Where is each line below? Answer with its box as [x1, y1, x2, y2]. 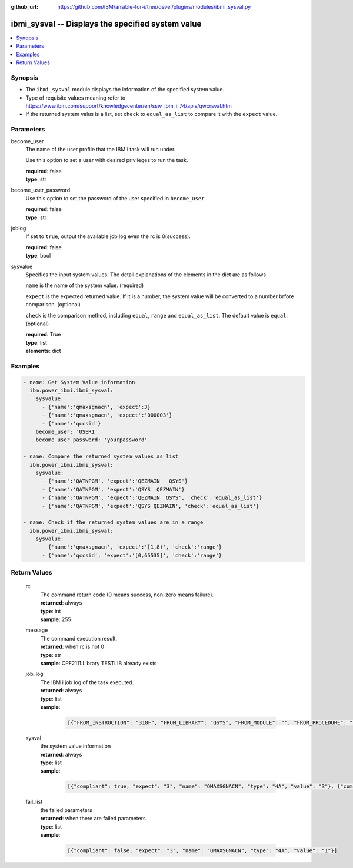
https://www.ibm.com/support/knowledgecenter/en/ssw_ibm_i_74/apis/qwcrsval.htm [25, 103, 232, 109]
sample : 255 [40, 616, 71, 623]
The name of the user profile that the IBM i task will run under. [25, 146, 176, 153]
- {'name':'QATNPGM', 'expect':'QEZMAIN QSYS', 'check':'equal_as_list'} [42, 494, 262, 501]
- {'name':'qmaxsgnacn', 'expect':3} [42, 404, 151, 410]
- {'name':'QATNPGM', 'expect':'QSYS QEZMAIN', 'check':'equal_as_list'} [42, 503, 259, 509]
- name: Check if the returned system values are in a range [23, 519, 204, 526]
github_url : [11, 4, 38, 10]
